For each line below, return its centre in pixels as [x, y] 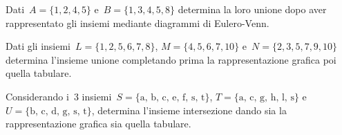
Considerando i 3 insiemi [59, 96]
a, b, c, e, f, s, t [172, 97]
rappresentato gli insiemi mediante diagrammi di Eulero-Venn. [137, 22]
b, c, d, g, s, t [58, 111]
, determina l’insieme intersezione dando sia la [189, 110]
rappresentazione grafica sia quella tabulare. [98, 124]
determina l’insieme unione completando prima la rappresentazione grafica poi [171, 59]
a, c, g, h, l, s [266, 97]
